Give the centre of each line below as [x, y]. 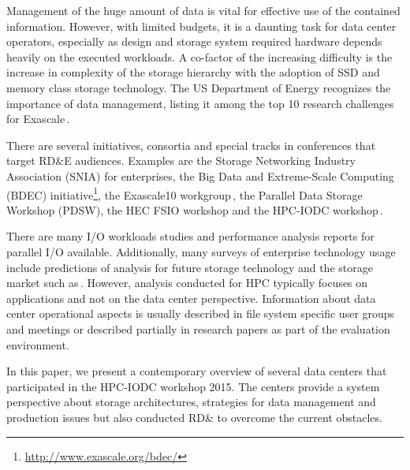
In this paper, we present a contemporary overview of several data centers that [197, 371]
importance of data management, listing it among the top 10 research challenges [200, 103]
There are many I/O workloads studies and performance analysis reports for [190, 236]
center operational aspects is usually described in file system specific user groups [201, 313]
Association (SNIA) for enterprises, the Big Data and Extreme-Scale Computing [200, 175]
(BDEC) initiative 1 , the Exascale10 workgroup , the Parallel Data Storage [184, 193]
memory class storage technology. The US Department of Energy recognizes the [199, 87]
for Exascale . [38, 119]
